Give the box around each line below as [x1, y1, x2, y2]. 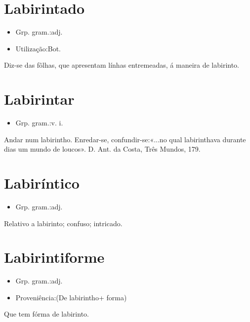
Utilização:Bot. [15, 43, 61, 53]
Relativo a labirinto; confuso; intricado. [4, 218, 123, 228]
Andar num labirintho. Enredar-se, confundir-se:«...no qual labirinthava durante [4, 134, 246, 144]
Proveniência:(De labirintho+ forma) [15, 292, 127, 302]
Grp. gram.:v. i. [15, 118, 63, 128]
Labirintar [4, 89, 75, 109]
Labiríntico [4, 173, 80, 193]
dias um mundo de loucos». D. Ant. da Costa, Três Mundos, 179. [4, 144, 201, 154]
